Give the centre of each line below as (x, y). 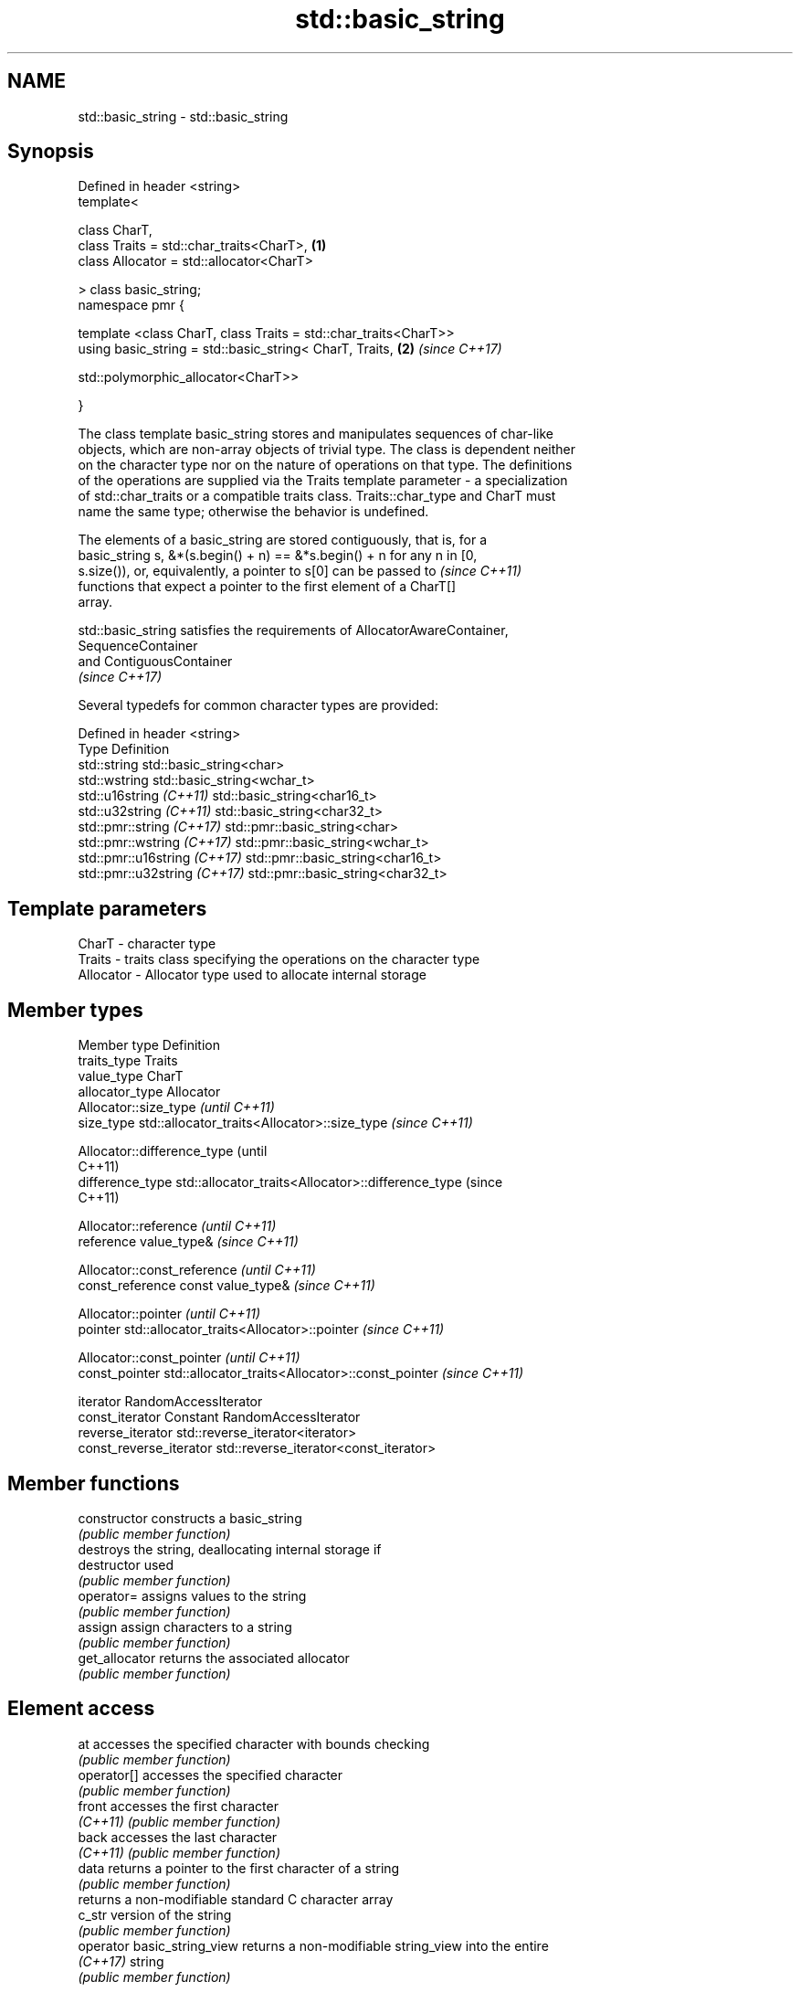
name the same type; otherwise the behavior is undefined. (253, 512)
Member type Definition (149, 1045)
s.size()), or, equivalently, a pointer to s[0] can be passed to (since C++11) (300, 571)
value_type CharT (131, 1076)
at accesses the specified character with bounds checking (254, 1743)
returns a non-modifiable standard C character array (236, 1899)
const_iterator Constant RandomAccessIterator (219, 1417)
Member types (75, 1010)
